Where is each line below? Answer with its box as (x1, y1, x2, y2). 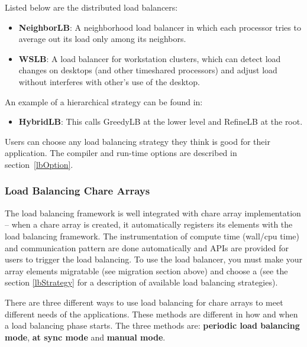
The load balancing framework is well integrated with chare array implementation (5, 206, 301, 219)
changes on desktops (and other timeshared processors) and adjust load (18, 64, 277, 76)
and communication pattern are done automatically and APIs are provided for (5, 241, 289, 254)
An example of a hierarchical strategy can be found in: (5, 95, 203, 108)
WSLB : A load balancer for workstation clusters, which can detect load (18, 52, 281, 64)
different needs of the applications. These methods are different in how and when (5, 307, 298, 320)
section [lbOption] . (5, 158, 73, 170)
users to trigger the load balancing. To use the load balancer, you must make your (5, 253, 302, 265)
